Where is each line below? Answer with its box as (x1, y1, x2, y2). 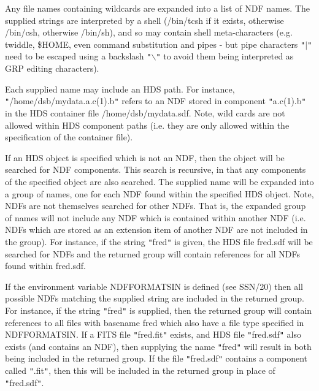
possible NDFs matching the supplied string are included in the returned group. (5, 292, 304, 305)
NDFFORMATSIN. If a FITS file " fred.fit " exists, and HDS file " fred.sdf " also (5, 328, 301, 341)
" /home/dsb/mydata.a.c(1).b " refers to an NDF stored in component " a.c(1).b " (5, 94, 306, 107)
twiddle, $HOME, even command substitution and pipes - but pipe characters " (5, 37, 306, 50)
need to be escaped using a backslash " (5, 50, 152, 63)
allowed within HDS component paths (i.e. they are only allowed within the (5, 118, 290, 131)
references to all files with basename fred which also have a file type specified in (5, 316, 304, 328)
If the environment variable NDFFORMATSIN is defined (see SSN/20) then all (5, 279, 303, 292)
